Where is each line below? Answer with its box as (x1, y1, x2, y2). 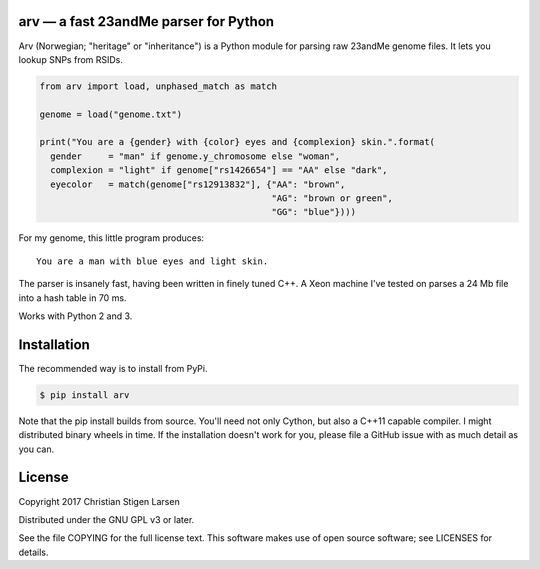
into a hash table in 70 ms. (18, 291, 127, 304)
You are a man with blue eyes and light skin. (36, 255, 269, 267)
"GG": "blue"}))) (271, 206, 357, 218)
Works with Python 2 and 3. (18, 310, 133, 322)
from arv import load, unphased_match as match (39, 80, 277, 92)
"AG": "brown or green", (271, 193, 394, 204)
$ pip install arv (39, 389, 130, 400)
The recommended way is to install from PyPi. (18, 362, 208, 374)
